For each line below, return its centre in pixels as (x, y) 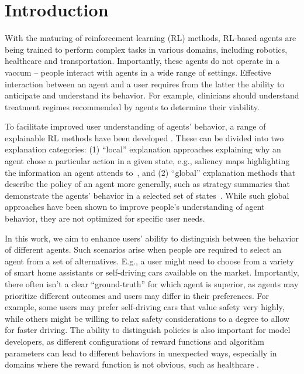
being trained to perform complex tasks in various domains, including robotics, (146, 49)
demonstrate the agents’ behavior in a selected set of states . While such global (147, 195)
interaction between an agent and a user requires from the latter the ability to (145, 84)
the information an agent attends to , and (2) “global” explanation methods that (150, 172)
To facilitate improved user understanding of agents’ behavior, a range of (135, 126)
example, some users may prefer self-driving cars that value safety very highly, (145, 307)
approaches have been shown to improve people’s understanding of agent (135, 207)
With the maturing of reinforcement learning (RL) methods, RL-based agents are (151, 38)
